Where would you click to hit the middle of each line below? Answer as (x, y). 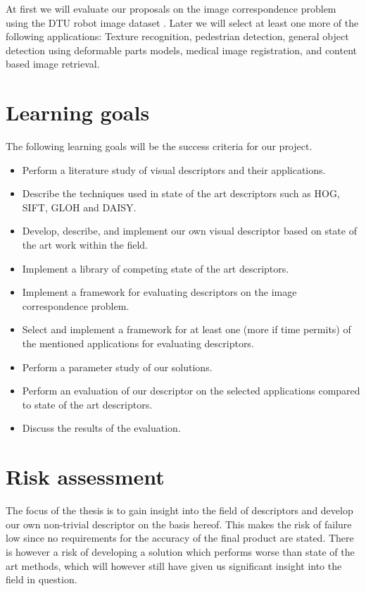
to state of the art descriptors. (87, 404)
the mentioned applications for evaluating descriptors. (138, 343)
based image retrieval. (53, 64)
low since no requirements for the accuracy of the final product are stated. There (180, 538)
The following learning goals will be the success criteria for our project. (159, 146)
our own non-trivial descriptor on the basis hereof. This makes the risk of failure (179, 524)
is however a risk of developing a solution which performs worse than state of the (180, 551)
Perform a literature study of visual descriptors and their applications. (174, 169)
